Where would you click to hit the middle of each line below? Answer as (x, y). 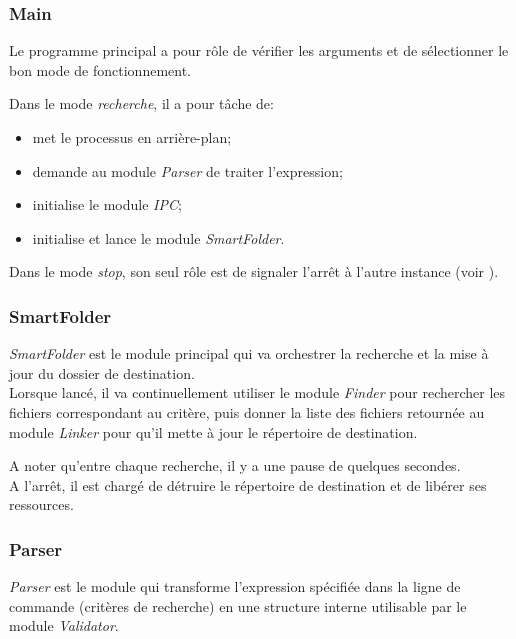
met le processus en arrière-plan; (132, 137)
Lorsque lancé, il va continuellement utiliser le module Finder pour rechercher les (257, 392)
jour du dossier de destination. (102, 372)
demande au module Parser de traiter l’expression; (187, 170)
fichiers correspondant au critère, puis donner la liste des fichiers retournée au (247, 411)
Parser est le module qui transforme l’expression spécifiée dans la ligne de (235, 586)
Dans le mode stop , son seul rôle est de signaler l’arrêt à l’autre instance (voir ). (254, 271)
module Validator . (64, 625)
